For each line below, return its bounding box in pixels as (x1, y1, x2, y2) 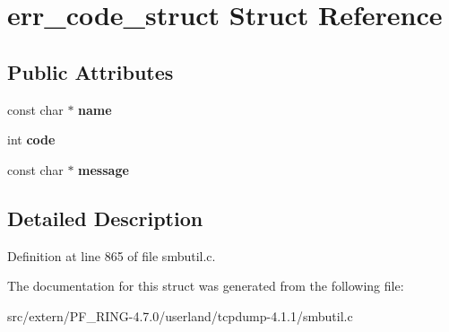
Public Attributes (7, 57, 174, 85)
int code (7, 130, 56, 149)
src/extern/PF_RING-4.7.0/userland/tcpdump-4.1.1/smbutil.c (7, 306, 353, 325)
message (78, 160, 129, 179)
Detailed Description (7, 204, 203, 232)
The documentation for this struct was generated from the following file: (7, 276, 404, 295)
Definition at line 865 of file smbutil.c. (7, 246, 216, 265)
